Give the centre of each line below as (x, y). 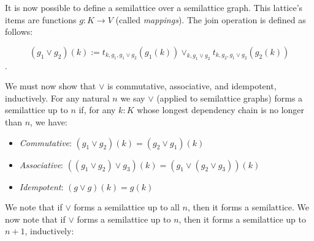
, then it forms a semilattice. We (248, 207)
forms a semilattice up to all (127, 207)
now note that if (35, 219)
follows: (19, 32)
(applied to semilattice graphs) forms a (230, 98)
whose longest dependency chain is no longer (221, 110)
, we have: (49, 121)
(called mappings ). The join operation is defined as (211, 19)
